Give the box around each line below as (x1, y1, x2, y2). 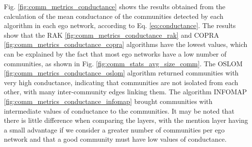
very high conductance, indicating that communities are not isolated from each (4, 77, 238, 87)
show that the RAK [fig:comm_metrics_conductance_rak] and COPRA (4, 29, 219, 40)
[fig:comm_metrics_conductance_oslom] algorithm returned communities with (4, 68, 239, 78)
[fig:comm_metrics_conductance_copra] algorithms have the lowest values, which (4, 39, 248, 49)
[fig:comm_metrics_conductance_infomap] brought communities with (4, 96, 213, 106)
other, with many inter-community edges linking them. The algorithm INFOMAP (4, 87, 247, 97)
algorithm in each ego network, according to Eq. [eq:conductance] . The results (4, 20, 236, 30)
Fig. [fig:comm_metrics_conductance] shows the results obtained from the (4, 1, 226, 11)
